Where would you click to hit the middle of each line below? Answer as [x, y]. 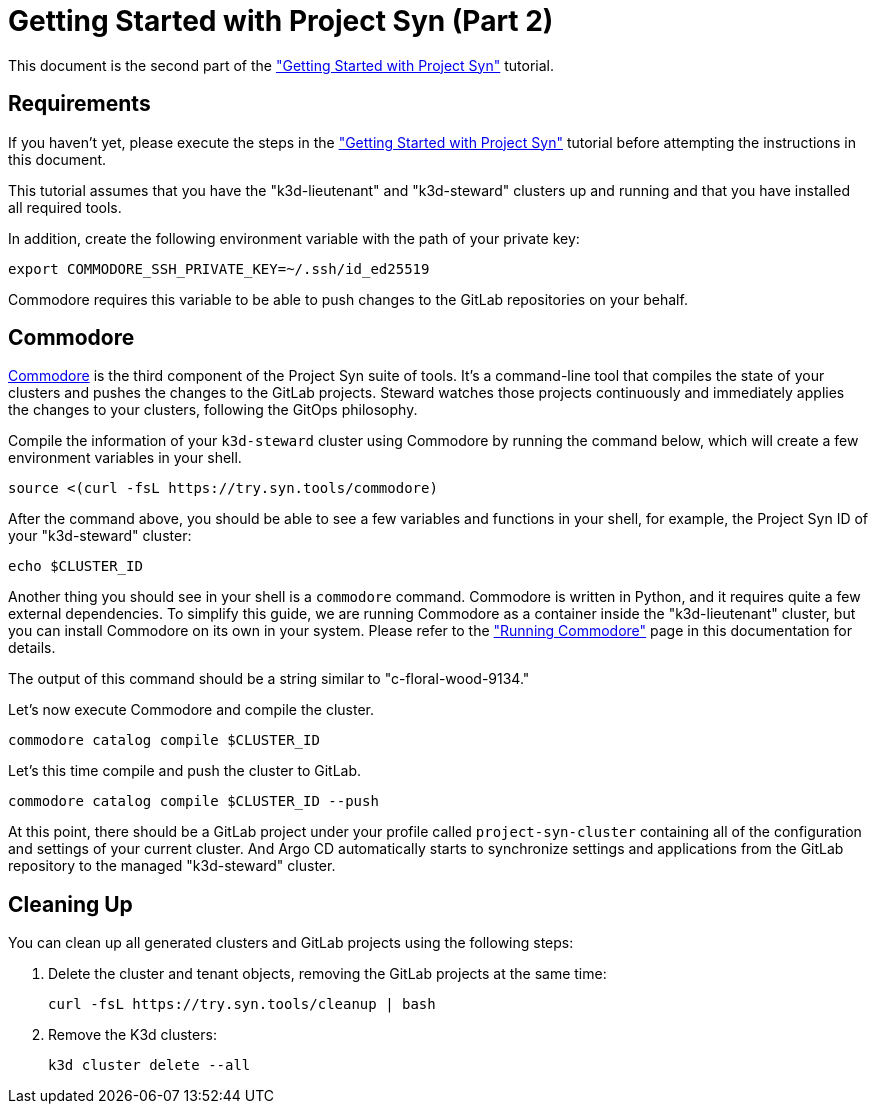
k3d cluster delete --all [149, 1065]
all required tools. [65, 207]
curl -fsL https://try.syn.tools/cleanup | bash [242, 1004]
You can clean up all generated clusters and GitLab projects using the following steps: [291, 943]
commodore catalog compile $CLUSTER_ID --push [193, 801]
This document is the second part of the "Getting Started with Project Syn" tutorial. [281, 65]
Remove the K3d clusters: [132, 1035]
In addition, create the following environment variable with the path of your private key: [294, 238]
